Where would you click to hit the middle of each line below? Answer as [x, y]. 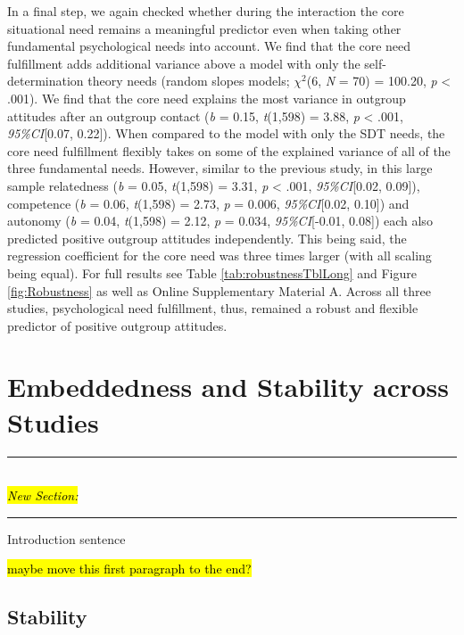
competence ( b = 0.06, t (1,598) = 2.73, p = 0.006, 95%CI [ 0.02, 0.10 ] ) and [208, 203]
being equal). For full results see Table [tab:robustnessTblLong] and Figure [212, 272]
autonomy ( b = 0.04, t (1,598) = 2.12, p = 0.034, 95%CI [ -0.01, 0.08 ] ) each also [220, 221]
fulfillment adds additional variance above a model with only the [184, 63]
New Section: [43, 495]
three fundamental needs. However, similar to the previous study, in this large [220, 168]
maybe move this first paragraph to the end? [129, 569]
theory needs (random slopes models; [189, 81]
